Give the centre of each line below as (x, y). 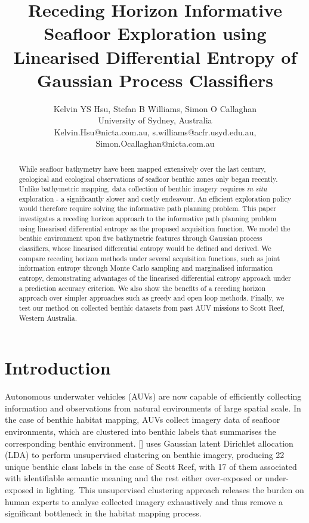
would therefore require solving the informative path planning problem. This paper (147, 208)
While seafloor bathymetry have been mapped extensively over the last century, (142, 168)
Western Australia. (48, 318)
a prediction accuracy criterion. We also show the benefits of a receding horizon (142, 288)
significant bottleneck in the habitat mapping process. (103, 513)
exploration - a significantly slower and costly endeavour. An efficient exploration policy (155, 198)
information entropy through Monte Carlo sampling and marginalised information (146, 268)
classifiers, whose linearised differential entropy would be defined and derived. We (145, 248)
